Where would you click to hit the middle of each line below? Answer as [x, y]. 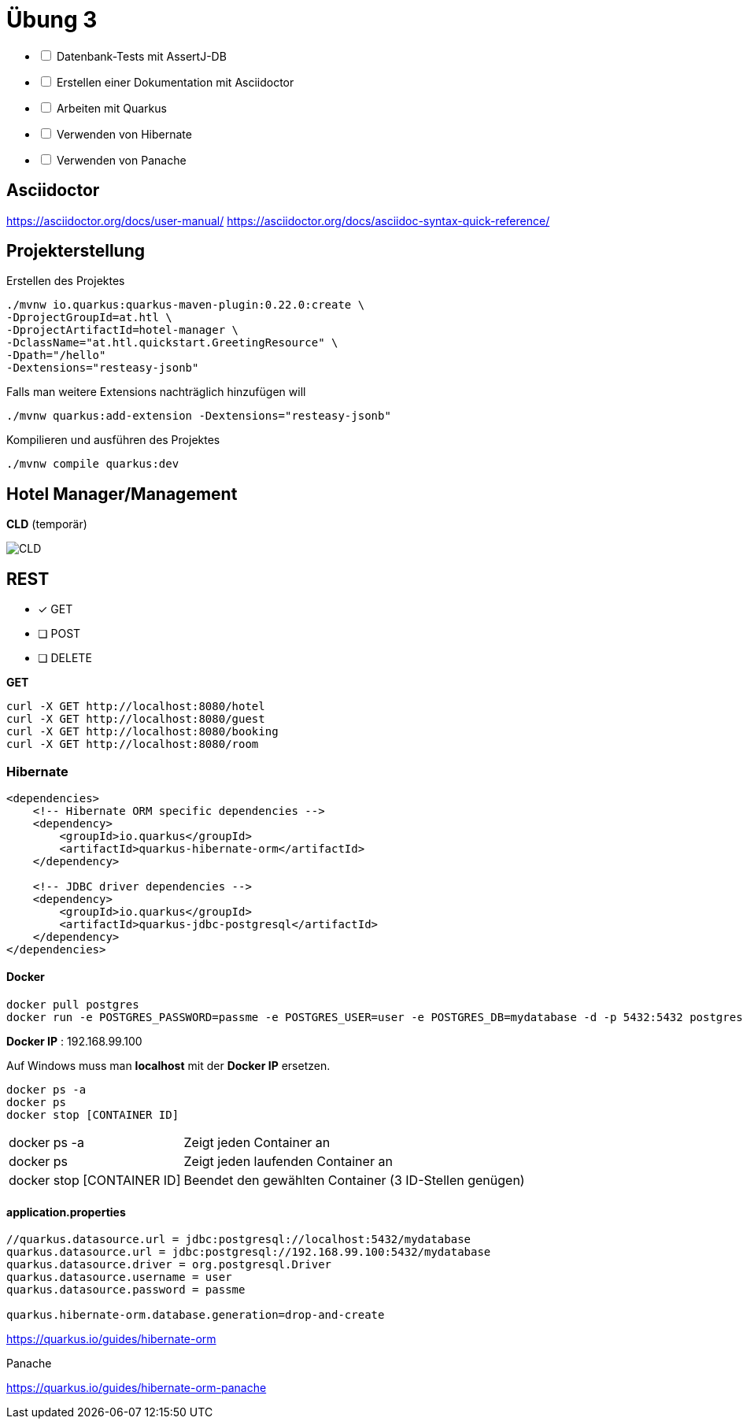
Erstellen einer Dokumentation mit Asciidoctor [175, 82]
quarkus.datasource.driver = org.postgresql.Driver [169, 1265]
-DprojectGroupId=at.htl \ [89, 318]
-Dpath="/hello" [56, 355]
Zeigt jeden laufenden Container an [288, 1162]
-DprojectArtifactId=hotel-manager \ [123, 330]
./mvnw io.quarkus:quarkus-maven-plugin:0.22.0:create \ [186, 305]
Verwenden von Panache [121, 160]
